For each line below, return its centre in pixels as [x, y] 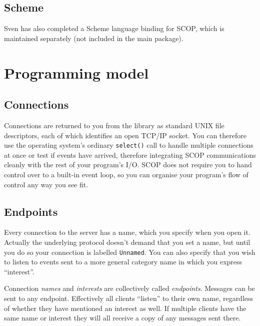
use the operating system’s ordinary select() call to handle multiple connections [129, 145]
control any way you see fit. [46, 184]
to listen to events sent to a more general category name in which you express [123, 262]
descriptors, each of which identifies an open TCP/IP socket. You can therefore [125, 135]
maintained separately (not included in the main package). [94, 38]
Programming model [76, 72]
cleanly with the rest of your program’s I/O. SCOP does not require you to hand [128, 165]
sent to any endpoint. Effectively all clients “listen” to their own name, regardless [129, 298]
